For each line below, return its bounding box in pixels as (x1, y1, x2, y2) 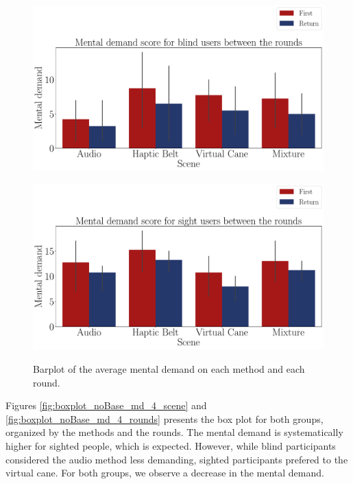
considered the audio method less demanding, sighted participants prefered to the (5, 452, 348, 466)
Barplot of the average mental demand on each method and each (33, 361, 305, 376)
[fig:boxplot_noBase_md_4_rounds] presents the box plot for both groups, (5, 411, 324, 426)
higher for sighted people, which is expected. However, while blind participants (5, 438, 336, 452)
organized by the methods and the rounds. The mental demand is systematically (5, 425, 343, 439)
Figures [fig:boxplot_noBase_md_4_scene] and (5, 398, 207, 413)
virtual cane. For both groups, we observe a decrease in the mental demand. (5, 465, 324, 480)
